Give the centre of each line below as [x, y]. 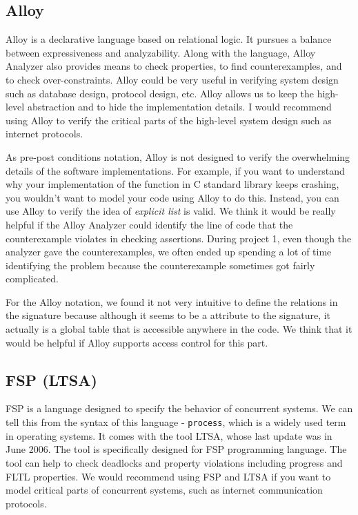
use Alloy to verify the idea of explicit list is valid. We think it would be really [171, 211]
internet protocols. [44, 134]
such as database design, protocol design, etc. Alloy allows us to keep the [160, 93]
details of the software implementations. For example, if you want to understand [175, 170]
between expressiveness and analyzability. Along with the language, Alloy [161, 52]
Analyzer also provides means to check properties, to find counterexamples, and [174, 66]
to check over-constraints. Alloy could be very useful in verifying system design [172, 79]
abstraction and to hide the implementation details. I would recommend [179, 107]
